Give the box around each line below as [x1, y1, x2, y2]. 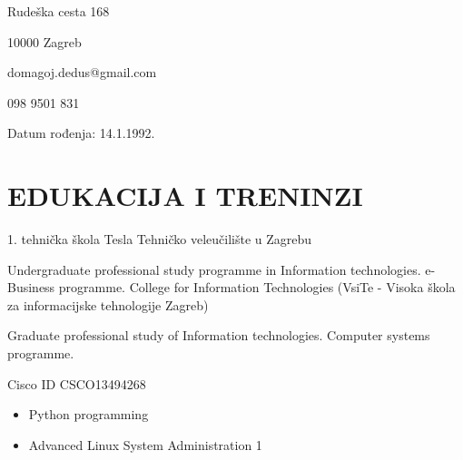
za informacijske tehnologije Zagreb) [7, 295, 209, 314]
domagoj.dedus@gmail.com [7, 63, 157, 82]
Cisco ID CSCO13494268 [7, 374, 146, 393]
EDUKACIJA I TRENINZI [7, 177, 363, 214]
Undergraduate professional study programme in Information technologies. [7, 259, 421, 279]
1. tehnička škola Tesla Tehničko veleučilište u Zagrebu [7, 230, 312, 249]
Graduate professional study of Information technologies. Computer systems [7, 326, 430, 345]
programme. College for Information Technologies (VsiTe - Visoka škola [58, 278, 456, 297]
